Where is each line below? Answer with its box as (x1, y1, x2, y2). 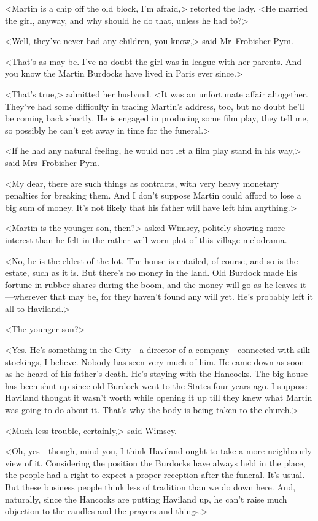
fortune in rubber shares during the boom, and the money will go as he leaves (5, 278, 298, 291)
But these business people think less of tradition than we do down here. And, (5, 481, 296, 493)
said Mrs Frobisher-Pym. (5, 156, 99, 169)
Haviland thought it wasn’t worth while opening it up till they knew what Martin (5, 391, 312, 404)
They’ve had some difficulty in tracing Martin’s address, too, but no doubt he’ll (5, 99, 304, 112)
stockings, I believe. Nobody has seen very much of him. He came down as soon (5, 355, 304, 368)
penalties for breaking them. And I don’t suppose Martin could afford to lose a (5, 189, 301, 202)
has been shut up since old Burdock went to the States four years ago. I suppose (5, 379, 307, 392)
